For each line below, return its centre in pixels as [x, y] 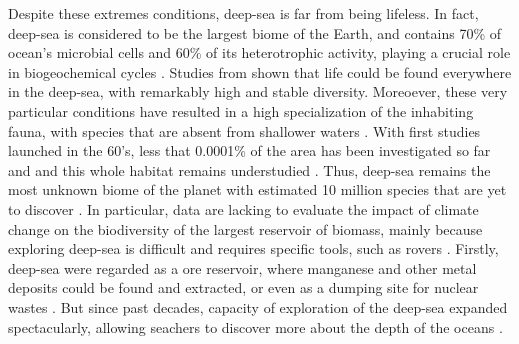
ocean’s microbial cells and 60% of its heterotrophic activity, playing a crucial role [259, 52]
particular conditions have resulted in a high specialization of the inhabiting [241, 110]
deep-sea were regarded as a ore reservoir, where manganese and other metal [242, 267]
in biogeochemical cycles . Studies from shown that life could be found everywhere [260, 71]
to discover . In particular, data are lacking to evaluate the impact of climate [243, 208]
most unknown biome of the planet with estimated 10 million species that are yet [257, 189]
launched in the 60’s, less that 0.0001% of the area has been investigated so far [249, 150]
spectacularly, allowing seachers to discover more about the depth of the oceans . [255, 326]
